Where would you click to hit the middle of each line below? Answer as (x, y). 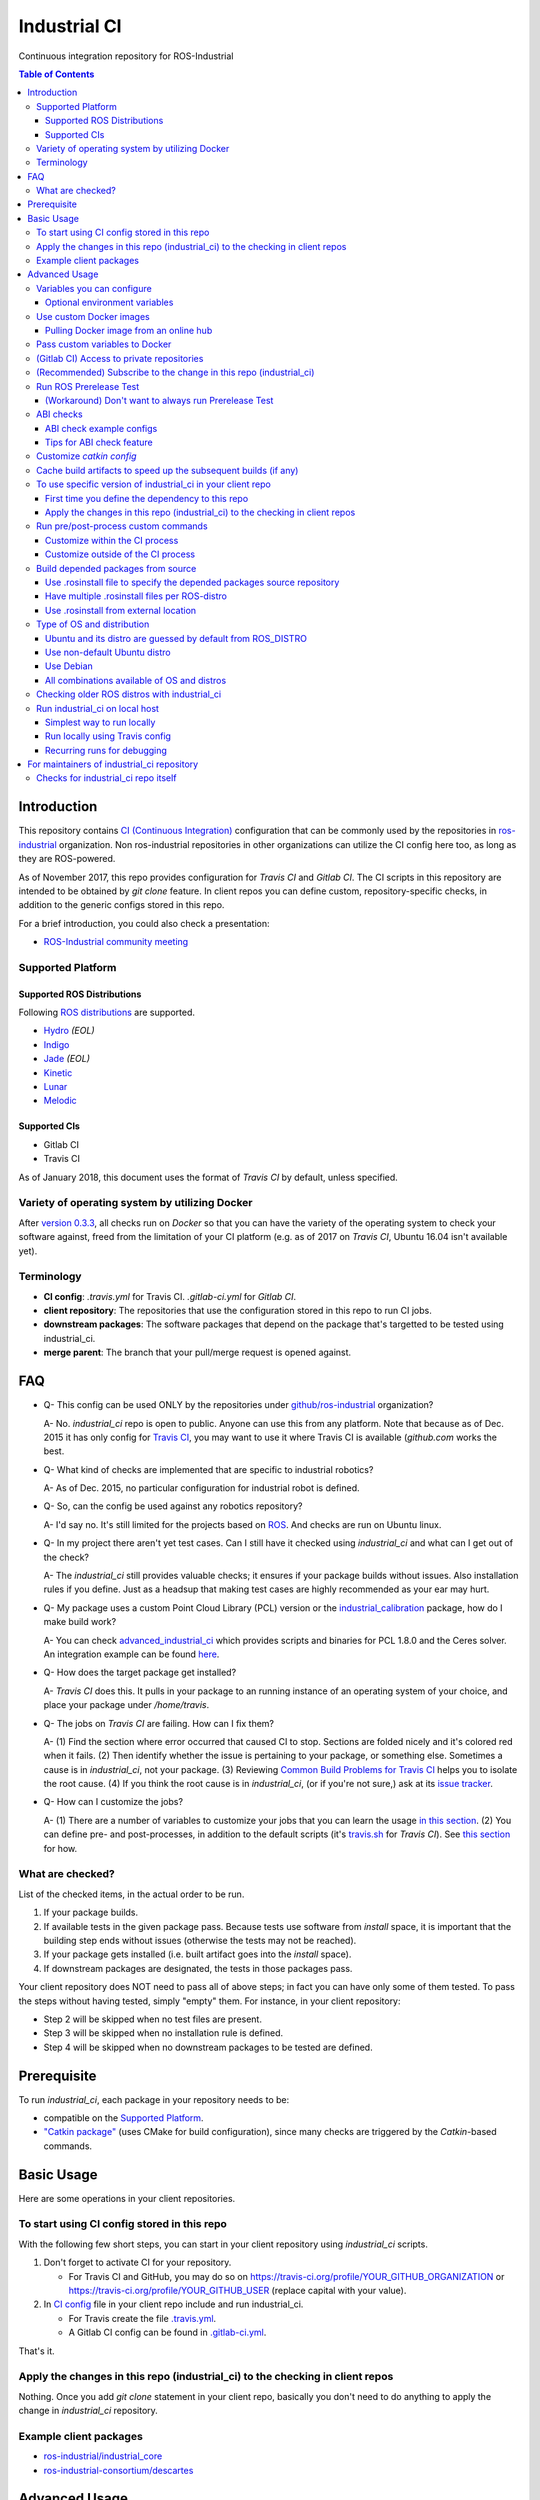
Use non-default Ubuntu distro (108, 652)
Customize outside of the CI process (120, 554)
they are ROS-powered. (67, 859)
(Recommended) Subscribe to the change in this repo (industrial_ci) (175, 372)
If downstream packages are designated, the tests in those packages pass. (198, 1968)
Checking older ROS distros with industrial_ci (129, 694)
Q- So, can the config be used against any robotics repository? (173, 1506)
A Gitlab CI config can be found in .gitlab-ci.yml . (167, 2332)
